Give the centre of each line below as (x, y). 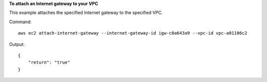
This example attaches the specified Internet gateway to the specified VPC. (86, 13)
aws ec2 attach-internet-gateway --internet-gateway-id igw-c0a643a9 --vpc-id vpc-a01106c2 (133, 33)
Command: (20, 22)
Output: (17, 44)
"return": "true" (49, 62)
